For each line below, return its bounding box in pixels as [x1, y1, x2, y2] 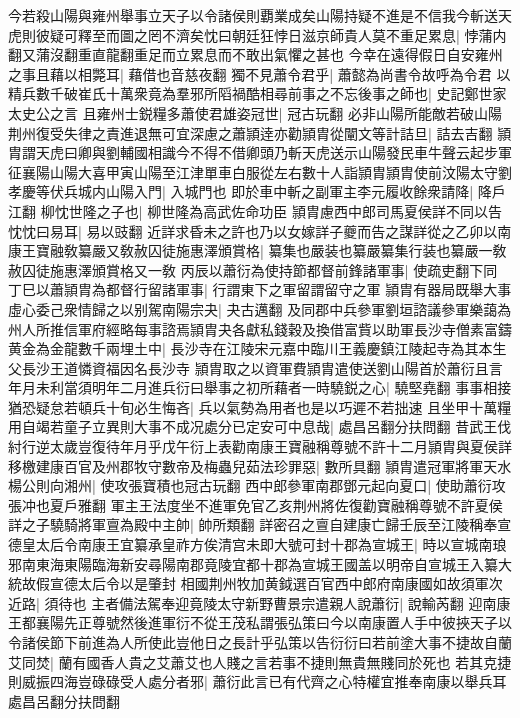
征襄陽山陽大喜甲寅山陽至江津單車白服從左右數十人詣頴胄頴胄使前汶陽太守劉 [8, 161, 512, 182]
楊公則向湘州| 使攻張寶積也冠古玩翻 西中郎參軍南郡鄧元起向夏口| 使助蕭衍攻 [8, 475, 506, 496]
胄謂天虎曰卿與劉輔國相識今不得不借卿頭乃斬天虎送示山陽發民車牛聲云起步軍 [8, 142, 512, 163]
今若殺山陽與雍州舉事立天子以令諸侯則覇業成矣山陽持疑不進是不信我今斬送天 [8, 5, 512, 25]
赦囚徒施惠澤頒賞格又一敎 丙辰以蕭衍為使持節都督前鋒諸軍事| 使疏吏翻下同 [8, 259, 498, 280]
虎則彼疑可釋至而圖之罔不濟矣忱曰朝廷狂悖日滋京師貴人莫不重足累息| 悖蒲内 [8, 24, 507, 45]
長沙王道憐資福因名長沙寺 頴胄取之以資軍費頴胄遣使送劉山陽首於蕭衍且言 [21, 357, 503, 378]
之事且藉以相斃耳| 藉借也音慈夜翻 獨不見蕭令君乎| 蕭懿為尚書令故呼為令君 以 [8, 63, 511, 84]
